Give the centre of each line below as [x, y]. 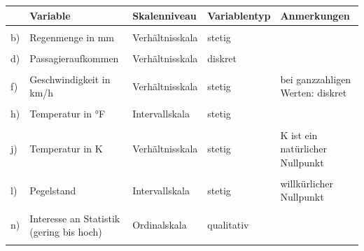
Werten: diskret [314, 93]
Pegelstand [53, 190]
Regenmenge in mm [72, 37]
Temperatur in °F [68, 114]
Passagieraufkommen [74, 58]
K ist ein [299, 135]
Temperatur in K [66, 149]
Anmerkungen [315, 15]
